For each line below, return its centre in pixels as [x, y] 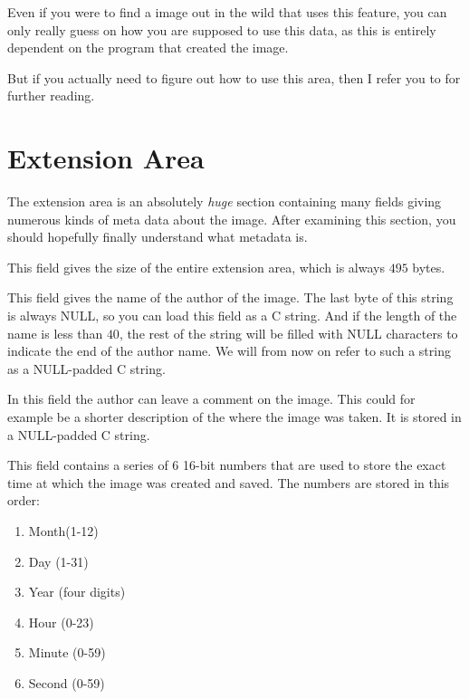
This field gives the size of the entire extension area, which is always [196, 267]
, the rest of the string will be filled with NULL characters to [288, 333]
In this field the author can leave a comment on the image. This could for [211, 399]
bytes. [429, 267]
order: [24, 500]
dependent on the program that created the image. [148, 48]
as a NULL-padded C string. [86, 368]
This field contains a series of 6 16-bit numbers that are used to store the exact [227, 465]
